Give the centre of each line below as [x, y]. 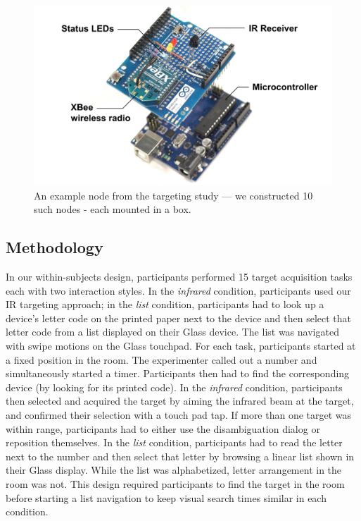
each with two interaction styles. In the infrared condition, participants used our [178, 290]
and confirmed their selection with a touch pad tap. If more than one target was [179, 414]
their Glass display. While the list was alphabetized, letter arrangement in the [174, 470]
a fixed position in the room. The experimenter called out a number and [161, 359]
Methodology [55, 247]
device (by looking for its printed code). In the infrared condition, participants [174, 387]
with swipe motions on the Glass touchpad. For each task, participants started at [181, 346]
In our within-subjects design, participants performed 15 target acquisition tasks [179, 277]
